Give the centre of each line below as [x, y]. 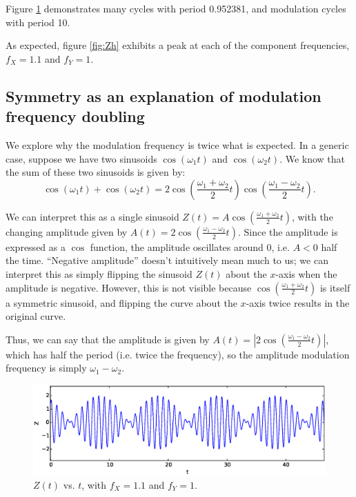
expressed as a [36, 246]
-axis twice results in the [298, 302]
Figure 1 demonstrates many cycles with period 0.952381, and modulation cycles [176, 8]
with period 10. [38, 22]
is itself [335, 287]
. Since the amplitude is [288, 231]
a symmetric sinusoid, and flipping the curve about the [121, 302]
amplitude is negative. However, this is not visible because [129, 287]
